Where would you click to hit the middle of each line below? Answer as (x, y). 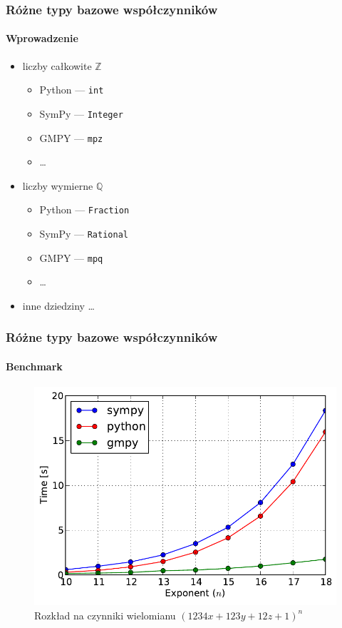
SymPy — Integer (81, 113)
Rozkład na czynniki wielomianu (105, 615)
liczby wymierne (58, 185)
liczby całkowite (57, 65)
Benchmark (34, 366)
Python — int (72, 90)
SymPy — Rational (84, 234)
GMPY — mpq (71, 257)
